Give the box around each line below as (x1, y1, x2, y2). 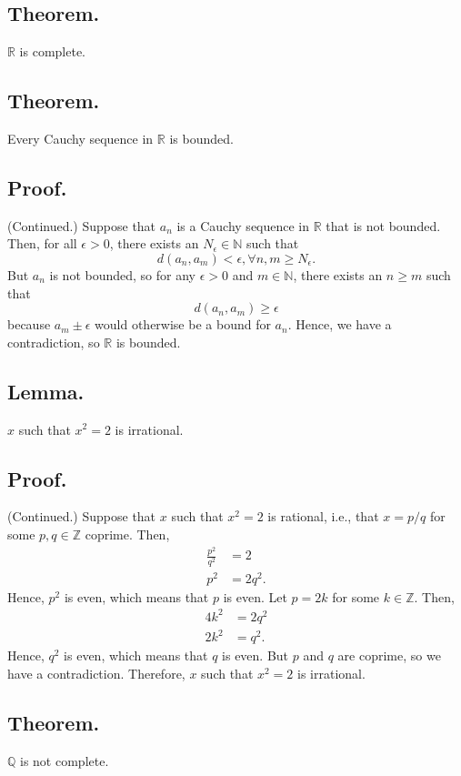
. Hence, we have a (287, 315, 392, 334)
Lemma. (7, 377, 85, 405)
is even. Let (223, 587, 287, 606)
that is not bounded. (326, 216, 441, 235)
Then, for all (7, 234, 77, 253)
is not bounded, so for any (49, 265, 195, 284)
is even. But (222, 646, 289, 665)
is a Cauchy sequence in (176, 216, 310, 235)
